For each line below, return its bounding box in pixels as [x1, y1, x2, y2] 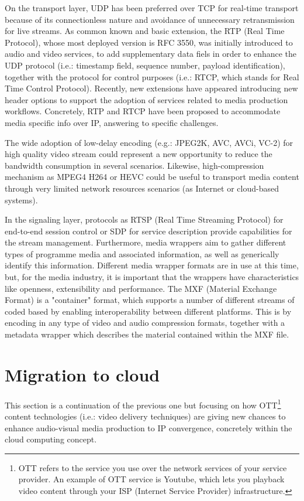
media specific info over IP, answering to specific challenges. [5, 116, 219, 128]
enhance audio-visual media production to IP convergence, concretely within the [5, 421, 292, 434]
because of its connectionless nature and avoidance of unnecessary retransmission [5, 13, 295, 25]
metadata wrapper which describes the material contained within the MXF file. [5, 328, 289, 340]
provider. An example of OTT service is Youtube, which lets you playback [18, 473, 285, 485]
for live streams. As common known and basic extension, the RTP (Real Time [5, 25, 285, 37]
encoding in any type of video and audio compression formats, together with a [5, 316, 285, 329]
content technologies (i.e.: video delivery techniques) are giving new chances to [5, 410, 286, 422]
